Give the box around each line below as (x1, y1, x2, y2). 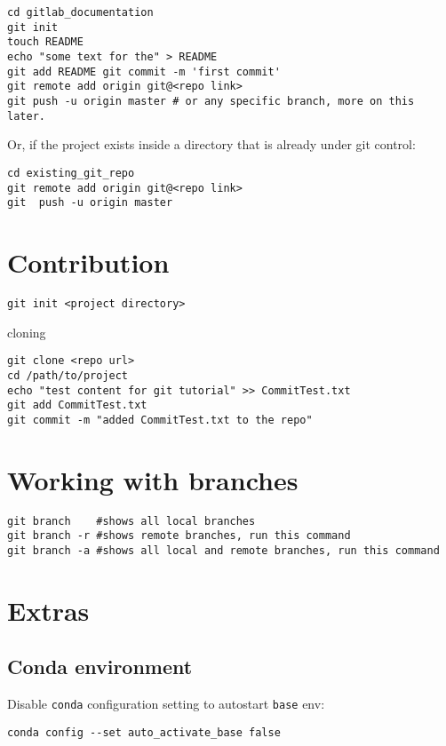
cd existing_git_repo (7, 166, 135, 179)
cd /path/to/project (7, 369, 129, 382)
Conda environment (7, 653, 193, 680)
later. (7, 109, 45, 123)
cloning (7, 322, 46, 341)
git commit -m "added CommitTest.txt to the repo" (7, 413, 313, 426)
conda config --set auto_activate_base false (7, 726, 281, 739)
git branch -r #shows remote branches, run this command (7, 529, 351, 543)
